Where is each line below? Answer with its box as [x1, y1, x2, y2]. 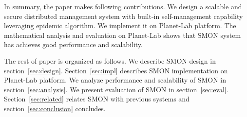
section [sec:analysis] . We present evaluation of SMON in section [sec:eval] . [4, 84, 228, 94]
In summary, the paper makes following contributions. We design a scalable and [4, 1, 242, 11]
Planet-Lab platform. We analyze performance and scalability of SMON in [4, 75, 227, 85]
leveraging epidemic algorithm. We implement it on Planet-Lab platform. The [4, 20, 236, 31]
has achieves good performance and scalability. [4, 39, 143, 50]
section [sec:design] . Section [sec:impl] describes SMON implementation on [4, 65, 228, 75]
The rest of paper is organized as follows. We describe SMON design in [4, 55, 216, 66]
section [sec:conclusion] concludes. [4, 103, 106, 113]
